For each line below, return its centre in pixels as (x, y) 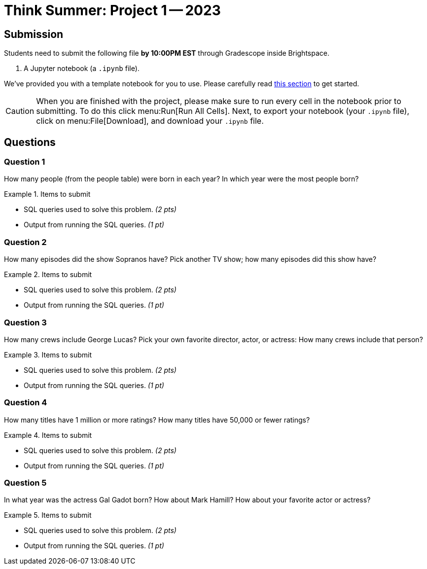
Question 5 (25, 483)
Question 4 (26, 403)
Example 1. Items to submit (47, 194)
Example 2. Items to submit (48, 275)
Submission (34, 34)
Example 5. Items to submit (48, 515)
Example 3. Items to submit (48, 355)
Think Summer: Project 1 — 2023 (112, 10)
